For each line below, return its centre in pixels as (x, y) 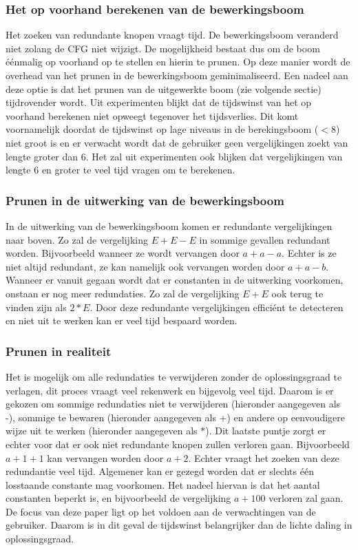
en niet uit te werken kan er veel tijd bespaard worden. (122, 320)
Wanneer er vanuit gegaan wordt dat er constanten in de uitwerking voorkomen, (175, 280)
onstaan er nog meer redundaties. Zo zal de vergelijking (123, 293)
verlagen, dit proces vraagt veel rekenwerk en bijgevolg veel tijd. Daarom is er (170, 390)
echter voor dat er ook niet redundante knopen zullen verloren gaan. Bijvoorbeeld (178, 444)
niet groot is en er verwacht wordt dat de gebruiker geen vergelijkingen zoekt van (177, 142)
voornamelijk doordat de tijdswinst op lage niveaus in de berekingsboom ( (162, 129)
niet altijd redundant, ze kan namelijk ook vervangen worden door (145, 266)
